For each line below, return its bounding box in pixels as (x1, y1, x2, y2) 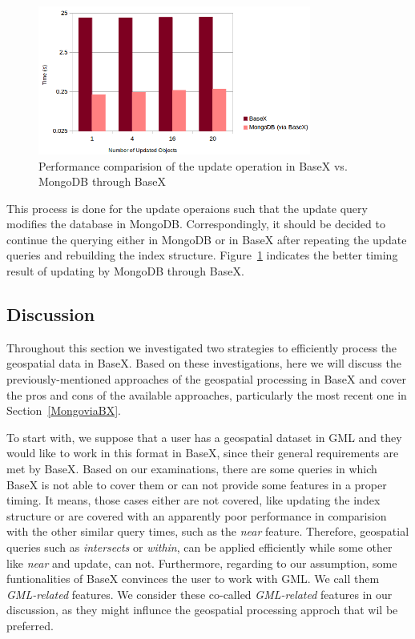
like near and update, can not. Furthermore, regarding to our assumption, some (6, 554, 397, 571)
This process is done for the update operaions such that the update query (6, 199, 368, 216)
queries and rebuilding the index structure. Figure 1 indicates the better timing (6, 247, 398, 263)
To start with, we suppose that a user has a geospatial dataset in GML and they (6, 428, 402, 445)
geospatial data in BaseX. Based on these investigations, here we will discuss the (6, 355, 401, 372)
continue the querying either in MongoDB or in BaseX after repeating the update (6, 231, 407, 247)
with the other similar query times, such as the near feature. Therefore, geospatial (6, 523, 409, 540)
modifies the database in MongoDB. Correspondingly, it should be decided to (6, 215, 385, 232)
